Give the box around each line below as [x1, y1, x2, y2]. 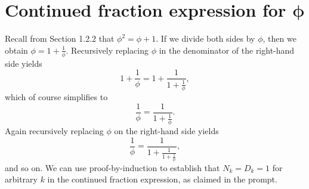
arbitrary [5, 173, 38, 185]
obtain [5, 44, 28, 56]
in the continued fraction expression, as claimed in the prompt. [47, 173, 277, 185]
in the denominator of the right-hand [159, 44, 295, 56]
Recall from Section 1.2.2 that [5, 32, 115, 45]
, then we [262, 32, 296, 45]
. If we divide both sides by [156, 32, 255, 45]
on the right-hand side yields [114, 125, 219, 137]
